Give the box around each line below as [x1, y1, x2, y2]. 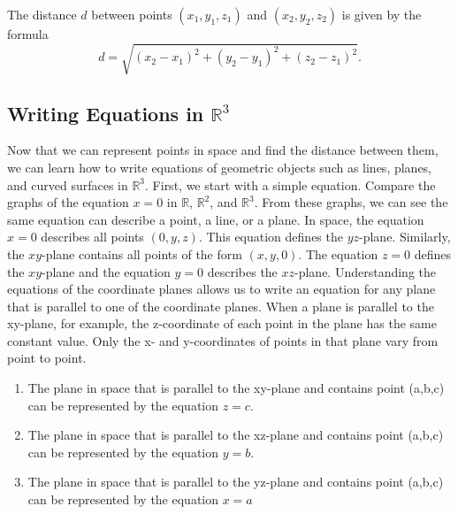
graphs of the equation [7, 193, 129, 211]
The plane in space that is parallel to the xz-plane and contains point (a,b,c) [27, 426, 444, 444]
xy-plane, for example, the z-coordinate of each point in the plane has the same [7, 314, 437, 333]
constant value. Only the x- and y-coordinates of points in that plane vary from [7, 331, 439, 349]
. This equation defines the [198, 227, 343, 246]
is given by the [341, 5, 422, 23]
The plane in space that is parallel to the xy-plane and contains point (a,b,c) [27, 379, 445, 397]
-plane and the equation [42, 262, 171, 280]
